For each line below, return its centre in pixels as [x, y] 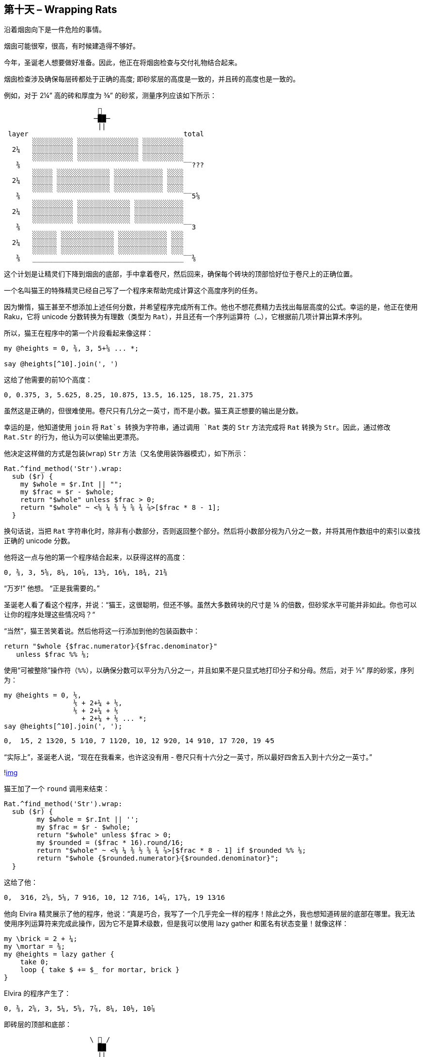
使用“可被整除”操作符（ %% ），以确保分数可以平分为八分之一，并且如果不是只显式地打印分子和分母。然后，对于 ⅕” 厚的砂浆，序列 [209, 670]
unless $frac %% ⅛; [53, 655]
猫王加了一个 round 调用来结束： [57, 789]
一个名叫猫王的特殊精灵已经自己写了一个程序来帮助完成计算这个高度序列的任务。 [133, 291]
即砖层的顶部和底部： [38, 1024]
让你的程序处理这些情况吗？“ [50, 615]
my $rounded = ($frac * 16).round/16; [110, 843]
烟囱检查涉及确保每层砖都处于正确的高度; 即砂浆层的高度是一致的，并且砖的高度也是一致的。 [152, 79]
